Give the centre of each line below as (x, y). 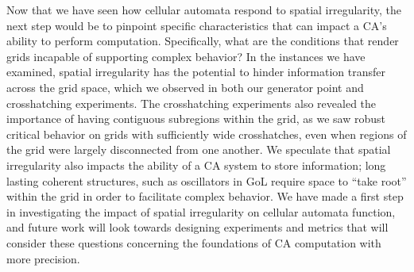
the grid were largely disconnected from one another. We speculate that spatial (199, 149)
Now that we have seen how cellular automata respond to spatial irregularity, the (204, 10)
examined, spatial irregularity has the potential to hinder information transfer (196, 72)
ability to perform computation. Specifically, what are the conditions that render (203, 41)
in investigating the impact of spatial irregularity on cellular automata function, (201, 211)
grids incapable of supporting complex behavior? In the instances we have (186, 56)
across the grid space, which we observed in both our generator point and (185, 87)
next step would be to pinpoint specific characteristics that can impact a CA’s (197, 25)
